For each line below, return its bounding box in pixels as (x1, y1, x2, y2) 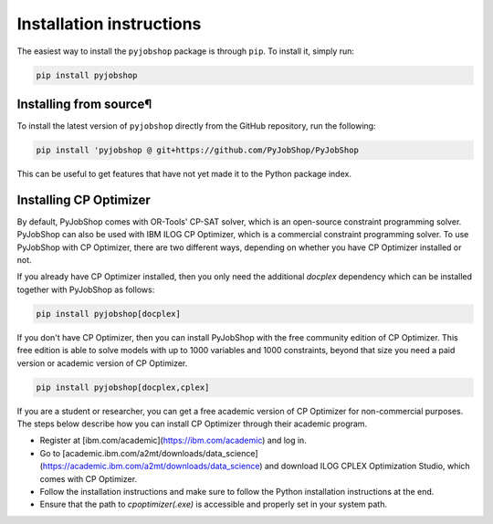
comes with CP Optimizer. (39, 473, 137, 484)
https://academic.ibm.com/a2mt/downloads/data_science (42, 461, 260, 472)
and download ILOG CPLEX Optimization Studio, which (264, 461, 470, 472)
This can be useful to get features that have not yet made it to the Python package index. (16, 169, 351, 179)
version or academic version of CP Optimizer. (16, 357, 188, 369)
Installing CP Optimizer (16, 192, 151, 207)
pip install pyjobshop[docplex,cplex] (36, 382, 210, 393)
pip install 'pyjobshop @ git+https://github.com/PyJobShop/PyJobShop (36, 145, 360, 155)
